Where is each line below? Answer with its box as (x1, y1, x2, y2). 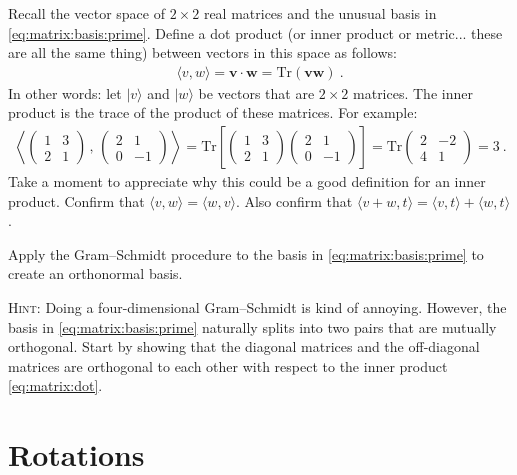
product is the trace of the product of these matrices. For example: (8, 102, 418, 123)
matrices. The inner (353, 82, 473, 103)
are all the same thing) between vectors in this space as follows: (8, 42, 397, 63)
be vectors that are (198, 82, 315, 103)
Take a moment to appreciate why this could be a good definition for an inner (8, 171, 486, 192)
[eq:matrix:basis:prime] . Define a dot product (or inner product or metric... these (8, 22, 503, 43)
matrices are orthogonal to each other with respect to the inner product (8, 355, 448, 376)
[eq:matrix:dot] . (8, 375, 103, 396)
